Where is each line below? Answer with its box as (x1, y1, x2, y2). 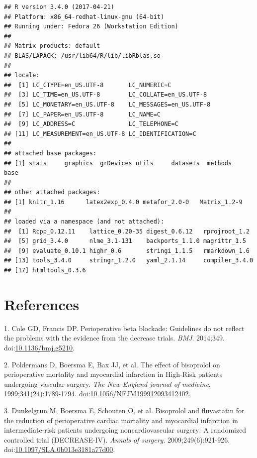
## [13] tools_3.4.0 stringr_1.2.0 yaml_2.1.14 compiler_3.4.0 (4, 257, 254, 264)
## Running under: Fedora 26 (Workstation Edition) (4, 23, 178, 30)
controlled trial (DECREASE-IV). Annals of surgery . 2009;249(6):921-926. (4, 434, 230, 445)
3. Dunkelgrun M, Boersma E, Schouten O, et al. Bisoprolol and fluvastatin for (4, 405, 245, 415)
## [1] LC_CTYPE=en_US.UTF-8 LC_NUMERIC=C (4, 81, 171, 89)
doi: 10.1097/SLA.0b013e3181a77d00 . (4, 444, 115, 455)
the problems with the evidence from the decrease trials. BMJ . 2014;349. (4, 333, 225, 343)
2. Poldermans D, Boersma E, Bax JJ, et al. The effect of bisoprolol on (4, 359, 220, 369)
